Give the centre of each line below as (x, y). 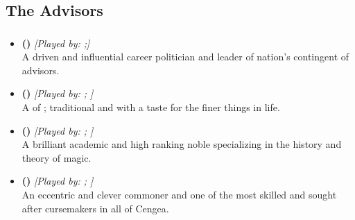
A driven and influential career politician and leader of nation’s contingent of (185, 57)
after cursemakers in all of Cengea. (95, 208)
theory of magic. (57, 157)
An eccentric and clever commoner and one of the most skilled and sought (179, 195)
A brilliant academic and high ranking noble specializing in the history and (182, 144)
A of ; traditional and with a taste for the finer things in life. (151, 107)
